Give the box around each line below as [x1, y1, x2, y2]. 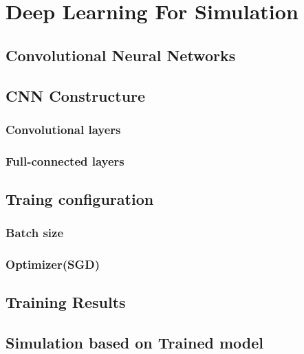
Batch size [6, 224, 64, 241]
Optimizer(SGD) [6, 256, 100, 273]
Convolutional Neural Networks [6, 44, 236, 65]
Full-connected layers [6, 152, 124, 169]
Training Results [6, 291, 126, 313]
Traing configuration [6, 188, 154, 210]
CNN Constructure [6, 85, 146, 106]
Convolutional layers [6, 120, 121, 137]
